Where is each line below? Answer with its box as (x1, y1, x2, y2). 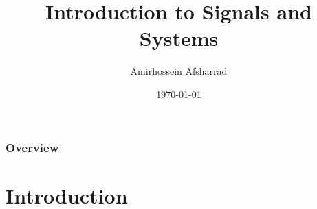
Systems (139, 24, 219, 52)
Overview (6, 138, 59, 156)
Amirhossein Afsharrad (130, 64, 228, 78)
